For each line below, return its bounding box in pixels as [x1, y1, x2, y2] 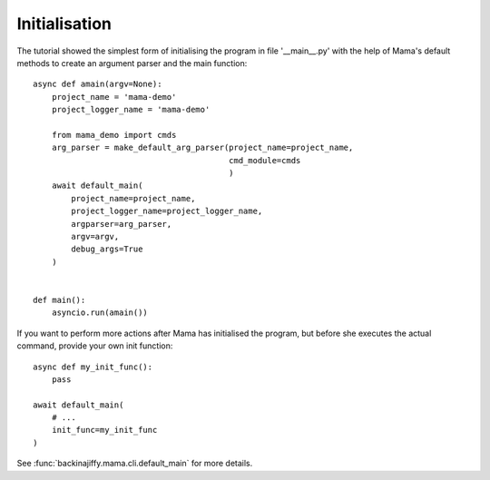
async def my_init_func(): [33, 361, 153, 372]
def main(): [33, 295, 86, 305]
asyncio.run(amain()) [51, 308, 149, 318]
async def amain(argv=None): [33, 79, 162, 90]
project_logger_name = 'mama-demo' [51, 104, 211, 115]
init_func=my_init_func [51, 425, 158, 436]
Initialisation [16, 14, 113, 34]
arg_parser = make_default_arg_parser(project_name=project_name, [51, 142, 354, 153]
